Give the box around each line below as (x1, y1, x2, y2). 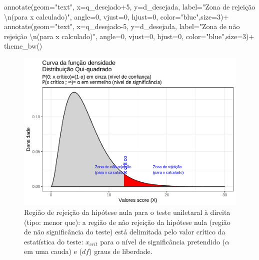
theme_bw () (4, 41, 42, 51)
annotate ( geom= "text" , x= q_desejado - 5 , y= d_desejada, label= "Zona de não (4, 21, 240, 32)
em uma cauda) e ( (24, 246, 82, 256)
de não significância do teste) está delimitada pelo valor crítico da (24, 226, 225, 237)
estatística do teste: (24, 236, 83, 246)
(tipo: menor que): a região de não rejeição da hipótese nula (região (24, 216, 230, 227)
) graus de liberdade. (89, 246, 152, 256)
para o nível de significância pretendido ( (100, 236, 225, 246)
